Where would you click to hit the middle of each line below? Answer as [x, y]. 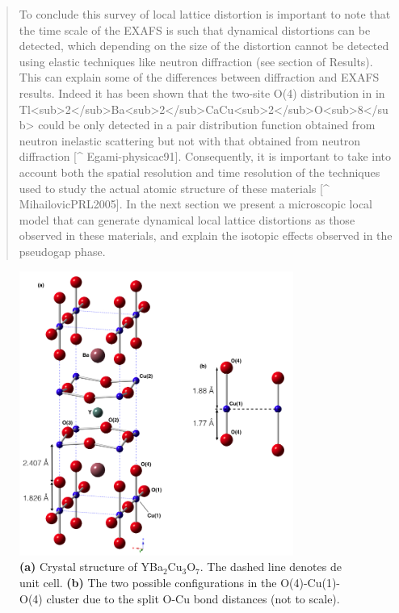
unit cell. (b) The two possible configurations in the [148, 583]
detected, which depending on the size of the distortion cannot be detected [204, 46]
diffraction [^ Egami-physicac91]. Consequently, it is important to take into [205, 156]
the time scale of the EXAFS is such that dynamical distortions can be [195, 29]
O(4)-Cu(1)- [311, 583]
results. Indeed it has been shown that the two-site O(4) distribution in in [202, 92]
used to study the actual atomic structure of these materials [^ [174, 188]
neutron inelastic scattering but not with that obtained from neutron [190, 140]
